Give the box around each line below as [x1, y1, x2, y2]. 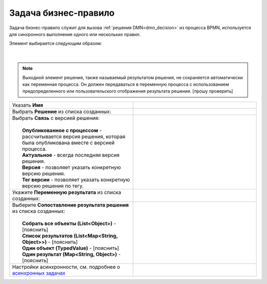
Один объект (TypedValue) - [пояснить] [22, 245, 119, 251]
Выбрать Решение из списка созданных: [12, 108, 111, 115]
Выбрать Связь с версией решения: [12, 114, 100, 121]
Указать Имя [12, 102, 44, 108]
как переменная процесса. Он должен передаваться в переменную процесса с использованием [22, 81, 229, 87]
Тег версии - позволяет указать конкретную [22, 176, 131, 183]
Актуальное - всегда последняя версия [22, 151, 120, 158]
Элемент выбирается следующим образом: [9, 40, 102, 46]
